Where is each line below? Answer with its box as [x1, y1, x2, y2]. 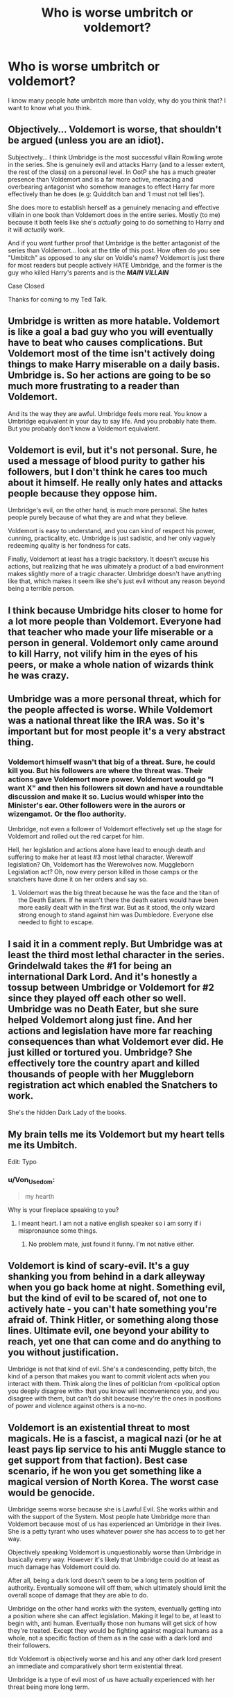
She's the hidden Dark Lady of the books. [8, 1108, 127, 1117]
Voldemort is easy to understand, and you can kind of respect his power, [8, 527, 216, 535]
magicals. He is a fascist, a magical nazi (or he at [8, 1432, 222, 1444]
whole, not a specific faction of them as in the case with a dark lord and [8, 1634, 213, 1643]
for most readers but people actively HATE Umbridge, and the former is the [8, 261, 223, 269]
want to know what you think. [8, 103, 92, 112]
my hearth [24, 1192, 55, 1200]
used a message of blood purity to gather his [8, 455, 205, 467]
